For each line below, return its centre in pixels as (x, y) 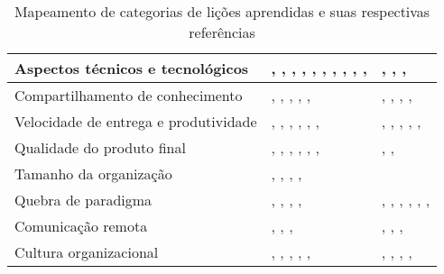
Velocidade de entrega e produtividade (136, 121)
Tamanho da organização (93, 174)
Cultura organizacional (87, 252)
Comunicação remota (81, 226)
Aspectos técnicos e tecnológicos (132, 68)
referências (222, 32)
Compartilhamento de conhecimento (129, 95)
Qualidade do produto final (100, 147)
